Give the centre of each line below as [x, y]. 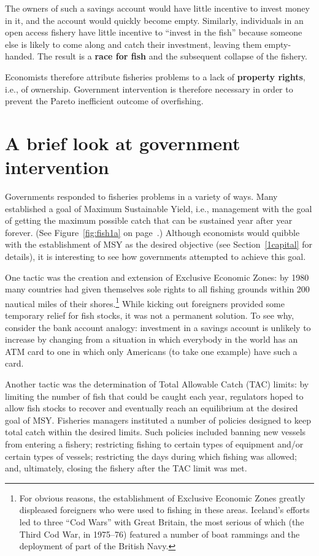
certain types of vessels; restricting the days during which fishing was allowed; [151, 456]
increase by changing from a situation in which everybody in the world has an [152, 339]
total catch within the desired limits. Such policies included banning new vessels [156, 432]
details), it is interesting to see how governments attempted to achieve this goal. [156, 257]
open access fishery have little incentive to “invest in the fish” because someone [154, 32]
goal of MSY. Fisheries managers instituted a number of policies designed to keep [158, 420]
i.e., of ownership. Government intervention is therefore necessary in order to [149, 89]
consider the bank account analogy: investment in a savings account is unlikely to [158, 327]
